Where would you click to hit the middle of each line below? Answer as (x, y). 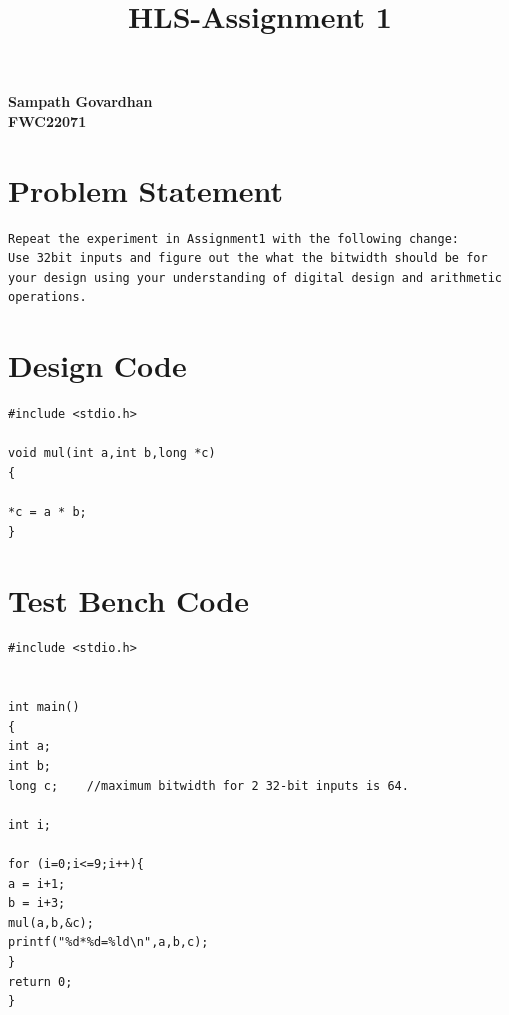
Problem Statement (145, 189)
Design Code (97, 365)
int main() (44, 707)
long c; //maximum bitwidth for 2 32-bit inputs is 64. (208, 785)
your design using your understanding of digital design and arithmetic (255, 277)
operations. (47, 297)
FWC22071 (47, 120)
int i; (29, 824)
